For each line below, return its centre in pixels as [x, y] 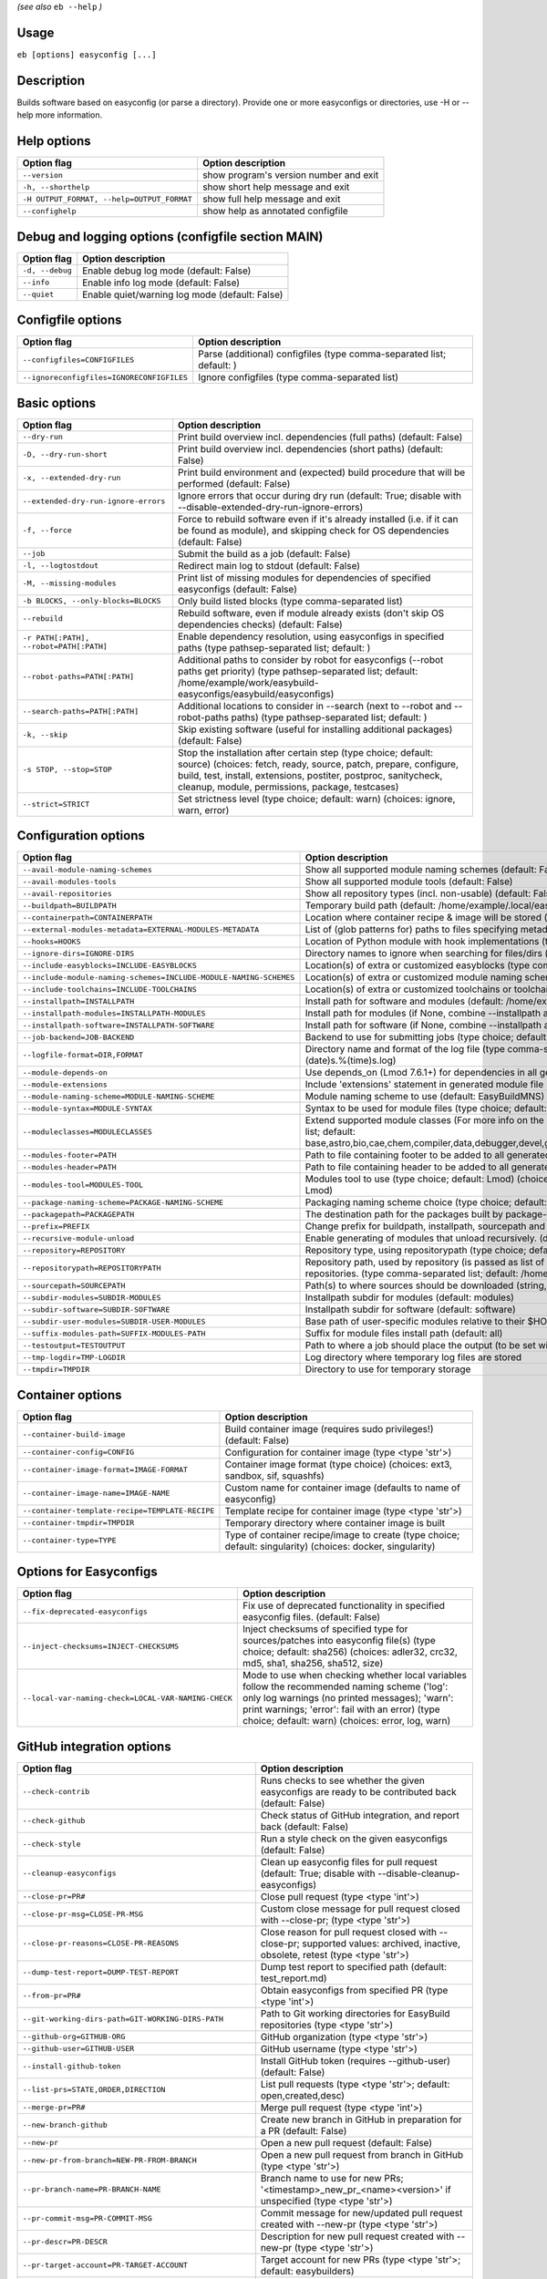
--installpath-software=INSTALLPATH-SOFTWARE [119, 1025]
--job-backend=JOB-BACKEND [78, 1037]
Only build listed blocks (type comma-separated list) [290, 601]
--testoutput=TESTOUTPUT [74, 1345]
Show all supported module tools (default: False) [409, 882]
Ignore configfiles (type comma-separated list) [298, 377]
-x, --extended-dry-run [72, 478]
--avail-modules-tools [70, 881]
